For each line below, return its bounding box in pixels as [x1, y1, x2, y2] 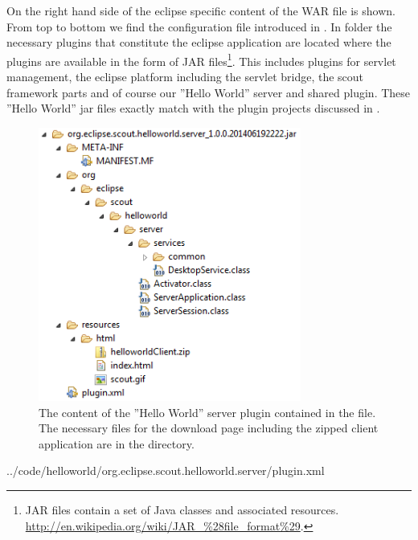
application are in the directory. [39, 435, 195, 452]
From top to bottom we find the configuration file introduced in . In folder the [6, 18, 392, 35]
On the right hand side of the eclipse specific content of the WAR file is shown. [6, 2, 395, 18]
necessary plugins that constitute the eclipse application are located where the [6, 34, 391, 51]
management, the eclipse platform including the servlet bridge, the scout [6, 68, 364, 85]
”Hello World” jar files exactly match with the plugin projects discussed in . [6, 100, 380, 117]
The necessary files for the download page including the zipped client [39, 419, 379, 436]
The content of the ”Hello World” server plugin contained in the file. [39, 403, 376, 420]
